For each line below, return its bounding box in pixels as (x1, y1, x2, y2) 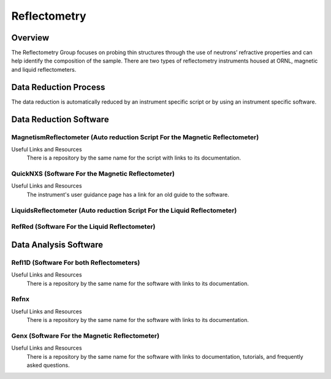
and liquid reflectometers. (11, 66, 77, 73)
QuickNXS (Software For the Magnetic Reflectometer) (11, 169, 175, 178)
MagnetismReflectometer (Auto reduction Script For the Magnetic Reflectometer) (11, 132, 259, 141)
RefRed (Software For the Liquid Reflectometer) (11, 223, 156, 231)
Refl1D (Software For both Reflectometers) (11, 258, 140, 267)
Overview (11, 33, 50, 43)
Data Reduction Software (11, 114, 110, 124)
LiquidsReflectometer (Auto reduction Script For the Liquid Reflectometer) (11, 206, 237, 215)
